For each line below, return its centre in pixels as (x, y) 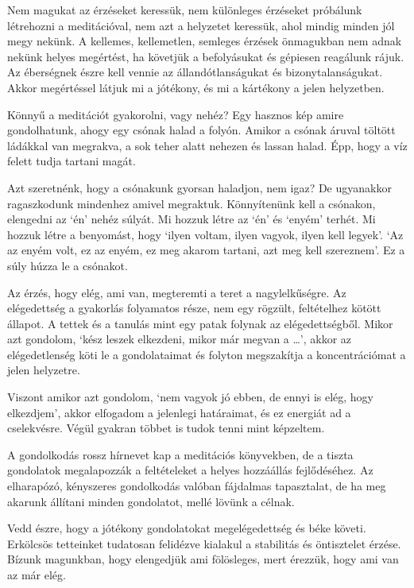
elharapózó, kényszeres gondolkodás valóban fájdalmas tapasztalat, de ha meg (197, 486)
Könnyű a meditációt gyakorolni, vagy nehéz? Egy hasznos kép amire (176, 114)
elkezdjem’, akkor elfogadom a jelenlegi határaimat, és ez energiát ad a (179, 412)
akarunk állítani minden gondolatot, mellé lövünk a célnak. (151, 501)
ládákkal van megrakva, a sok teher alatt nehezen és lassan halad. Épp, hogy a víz (207, 145)
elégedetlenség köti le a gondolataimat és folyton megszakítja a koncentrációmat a (207, 354)
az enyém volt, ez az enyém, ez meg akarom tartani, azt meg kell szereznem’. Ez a (206, 250)
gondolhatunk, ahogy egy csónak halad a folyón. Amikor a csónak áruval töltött (201, 130)
